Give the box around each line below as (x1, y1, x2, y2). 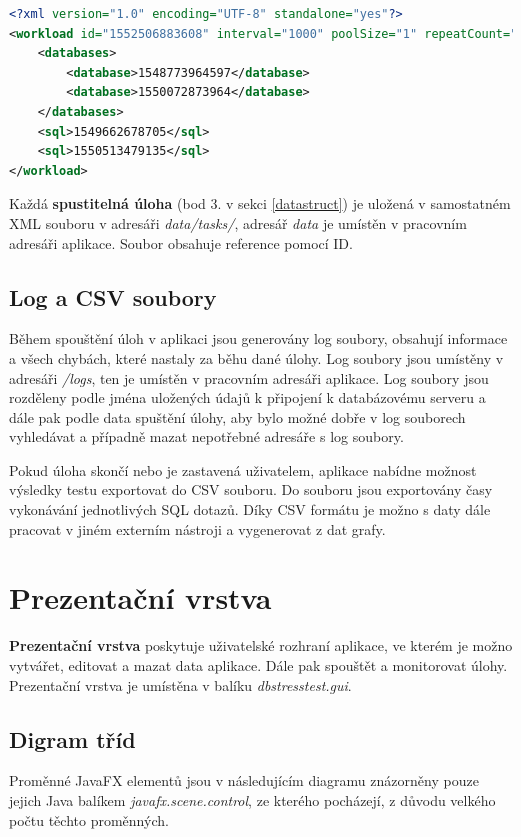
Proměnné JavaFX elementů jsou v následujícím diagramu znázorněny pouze (9, 770, 479, 791)
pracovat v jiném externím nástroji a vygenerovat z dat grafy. (9, 518, 386, 539)
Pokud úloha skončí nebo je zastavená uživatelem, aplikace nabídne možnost (9, 459, 477, 480)
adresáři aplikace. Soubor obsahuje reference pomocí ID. (9, 232, 353, 253)
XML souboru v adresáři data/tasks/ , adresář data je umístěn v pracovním (9, 212, 467, 233)
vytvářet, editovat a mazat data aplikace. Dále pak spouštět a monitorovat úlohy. (9, 654, 508, 675)
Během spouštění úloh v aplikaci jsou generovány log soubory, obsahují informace (9, 328, 508, 349)
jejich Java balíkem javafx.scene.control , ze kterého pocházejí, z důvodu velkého (9, 789, 496, 810)
